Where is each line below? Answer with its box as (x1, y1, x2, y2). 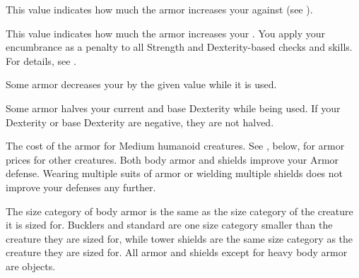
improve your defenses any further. (6, 179, 156, 194)
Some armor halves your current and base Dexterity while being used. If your (6, 100, 341, 115)
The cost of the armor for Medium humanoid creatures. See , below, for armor (6, 138, 345, 153)
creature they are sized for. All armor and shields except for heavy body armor (6, 245, 348, 260)
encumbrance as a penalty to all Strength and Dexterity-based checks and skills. (6, 40, 353, 54)
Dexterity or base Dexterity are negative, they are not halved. (6, 114, 274, 129)
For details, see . (6, 53, 76, 68)
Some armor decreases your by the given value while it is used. (6, 77, 277, 92)
